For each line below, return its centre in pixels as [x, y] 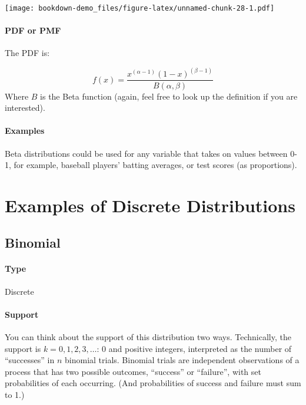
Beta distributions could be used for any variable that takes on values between [146, 153]
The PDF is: [27, 53]
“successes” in [30, 360]
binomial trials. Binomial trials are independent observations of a [182, 360]
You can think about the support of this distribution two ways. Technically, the [148, 337]
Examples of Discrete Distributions [150, 205]
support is [23, 348]
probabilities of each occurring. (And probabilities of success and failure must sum [153, 383]
